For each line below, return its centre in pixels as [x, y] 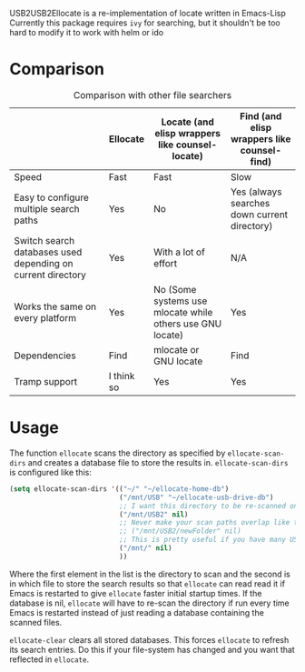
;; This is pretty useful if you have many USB [211, 540]
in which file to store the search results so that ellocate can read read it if [148, 583]
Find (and [261, 115]
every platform [45, 317]
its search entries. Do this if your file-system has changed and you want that [152, 649]
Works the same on [55, 306]
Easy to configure [51, 197]
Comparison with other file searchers [152, 95]
